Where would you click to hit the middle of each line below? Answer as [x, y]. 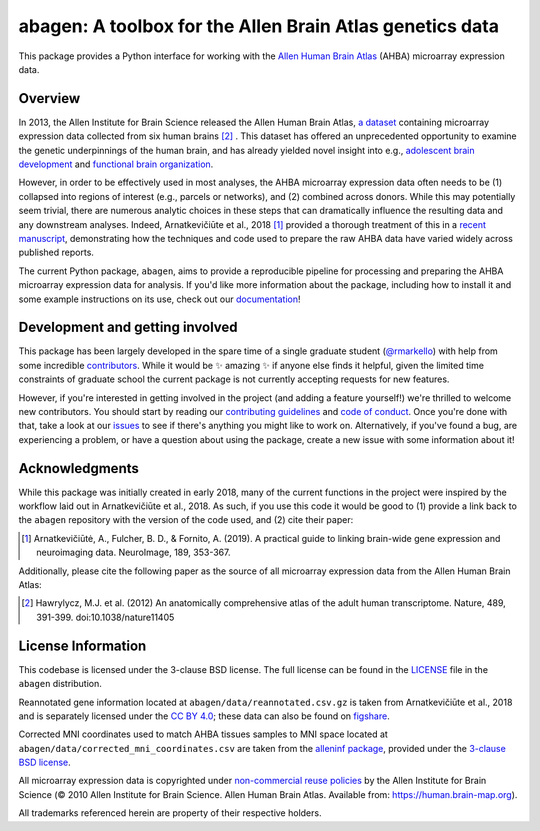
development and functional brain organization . [116, 164]
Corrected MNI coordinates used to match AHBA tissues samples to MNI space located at [203, 734]
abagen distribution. [60, 684]
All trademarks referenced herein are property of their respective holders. [170, 813]
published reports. [56, 252]
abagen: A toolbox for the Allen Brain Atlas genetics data [259, 26]
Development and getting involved [128, 327]
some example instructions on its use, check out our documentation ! [159, 299]
